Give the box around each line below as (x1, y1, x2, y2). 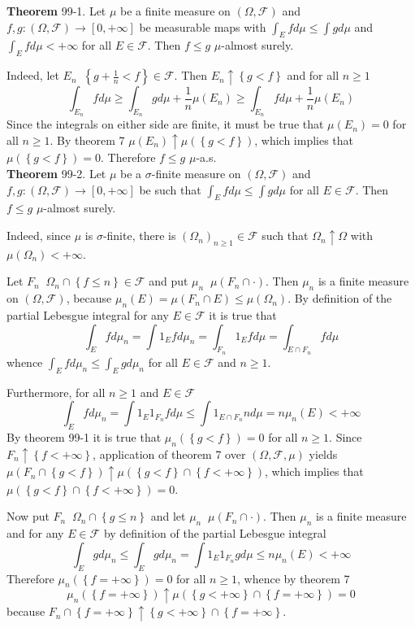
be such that (139, 181, 201, 198)
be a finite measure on (120, 2, 231, 19)
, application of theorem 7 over (93, 445, 246, 462)
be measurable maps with (139, 18, 266, 35)
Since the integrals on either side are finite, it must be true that (6, 116, 324, 133)
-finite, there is (102, 227, 176, 244)
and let (150, 508, 186, 525)
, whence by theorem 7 (237, 569, 350, 587)
